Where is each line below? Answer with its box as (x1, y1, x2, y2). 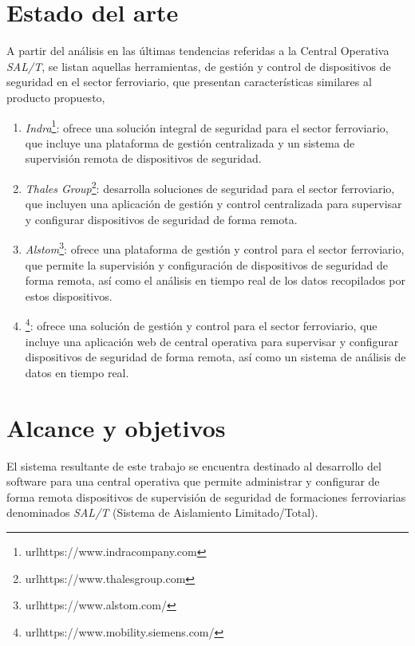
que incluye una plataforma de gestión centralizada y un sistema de (25, 134, 355, 151)
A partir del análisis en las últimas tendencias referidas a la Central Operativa (6, 42, 389, 59)
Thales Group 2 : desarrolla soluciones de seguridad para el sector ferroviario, (25, 177, 395, 196)
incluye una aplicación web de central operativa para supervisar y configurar (25, 333, 399, 349)
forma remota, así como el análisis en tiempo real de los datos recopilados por (25, 272, 406, 289)
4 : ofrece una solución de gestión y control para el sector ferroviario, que (25, 315, 377, 334)
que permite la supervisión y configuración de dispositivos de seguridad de (25, 256, 388, 273)
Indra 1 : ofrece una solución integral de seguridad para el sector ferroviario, (25, 116, 389, 136)
